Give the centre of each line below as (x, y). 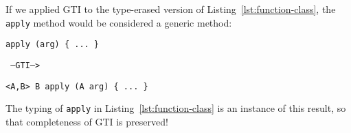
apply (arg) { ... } (53, 45)
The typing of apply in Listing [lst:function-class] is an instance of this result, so (176, 108)
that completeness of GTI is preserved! (87, 121)
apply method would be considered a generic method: (119, 22)
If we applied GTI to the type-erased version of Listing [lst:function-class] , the (171, 9)
